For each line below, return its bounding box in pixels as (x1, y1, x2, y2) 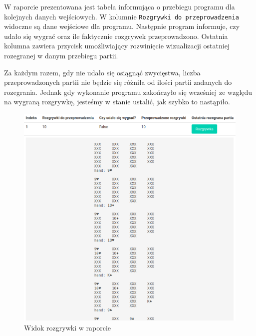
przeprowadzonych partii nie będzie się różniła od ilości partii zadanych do (4, 77, 232, 87)
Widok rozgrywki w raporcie (24, 322, 111, 333)
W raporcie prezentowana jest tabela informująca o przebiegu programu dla (4, 1, 235, 11)
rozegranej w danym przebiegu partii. (4, 50, 118, 61)
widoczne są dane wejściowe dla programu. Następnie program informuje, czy (4, 21, 240, 31)
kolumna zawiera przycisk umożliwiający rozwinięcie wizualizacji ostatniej (4, 40, 230, 51)
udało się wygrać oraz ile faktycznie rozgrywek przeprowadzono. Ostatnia (4, 30, 228, 41)
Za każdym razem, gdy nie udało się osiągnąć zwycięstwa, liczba (4, 67, 201, 77)
